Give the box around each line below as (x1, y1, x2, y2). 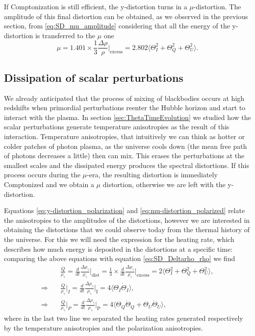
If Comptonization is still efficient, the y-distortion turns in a (4, 1, 187, 11)
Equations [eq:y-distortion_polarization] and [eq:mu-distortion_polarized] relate (4, 205, 245, 216)
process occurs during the (4, 169, 80, 180)
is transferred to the (35, 30, 95, 40)
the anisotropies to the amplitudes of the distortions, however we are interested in (4, 215, 250, 225)
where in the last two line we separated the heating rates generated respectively (4, 312, 243, 323)
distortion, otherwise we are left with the (102, 179, 226, 189)
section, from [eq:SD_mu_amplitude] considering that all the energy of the (4, 21, 230, 31)
